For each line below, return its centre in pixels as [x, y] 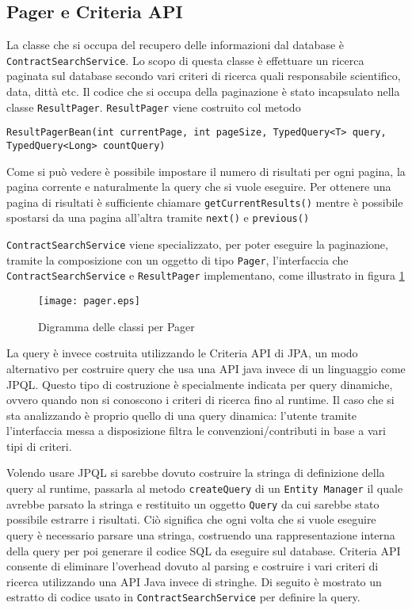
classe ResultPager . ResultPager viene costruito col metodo [154, 107]
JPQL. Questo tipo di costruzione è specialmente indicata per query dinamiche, [200, 384]
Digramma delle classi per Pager [116, 326]
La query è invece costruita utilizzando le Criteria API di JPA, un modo [182, 353]
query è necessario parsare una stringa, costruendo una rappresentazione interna [201, 534]
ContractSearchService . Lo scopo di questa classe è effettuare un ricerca [185, 60]
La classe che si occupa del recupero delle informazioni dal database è [175, 45]
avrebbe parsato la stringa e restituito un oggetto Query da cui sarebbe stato [193, 503]
